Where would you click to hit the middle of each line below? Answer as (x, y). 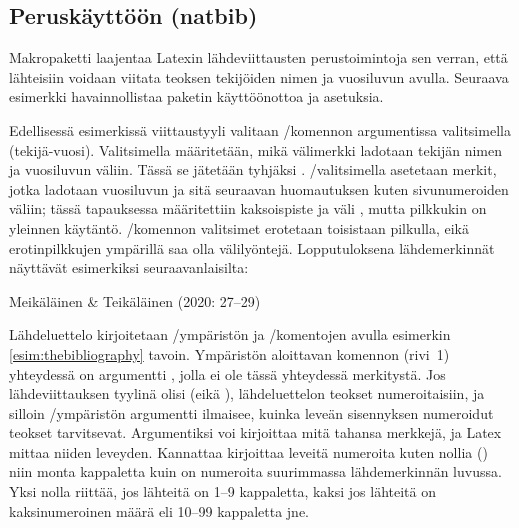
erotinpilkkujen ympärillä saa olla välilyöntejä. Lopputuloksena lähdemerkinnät (252, 247)
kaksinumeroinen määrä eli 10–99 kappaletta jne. (159, 510)
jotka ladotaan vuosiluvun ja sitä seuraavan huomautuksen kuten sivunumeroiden (259, 188)
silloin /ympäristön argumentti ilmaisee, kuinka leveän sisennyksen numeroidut (251, 412)
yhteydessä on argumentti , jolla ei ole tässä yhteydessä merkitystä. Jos (227, 373)
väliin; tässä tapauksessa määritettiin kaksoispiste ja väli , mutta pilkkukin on (248, 208)
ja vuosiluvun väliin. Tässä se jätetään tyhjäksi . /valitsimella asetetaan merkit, (253, 169)
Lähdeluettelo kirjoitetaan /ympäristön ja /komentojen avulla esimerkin (230, 334)
